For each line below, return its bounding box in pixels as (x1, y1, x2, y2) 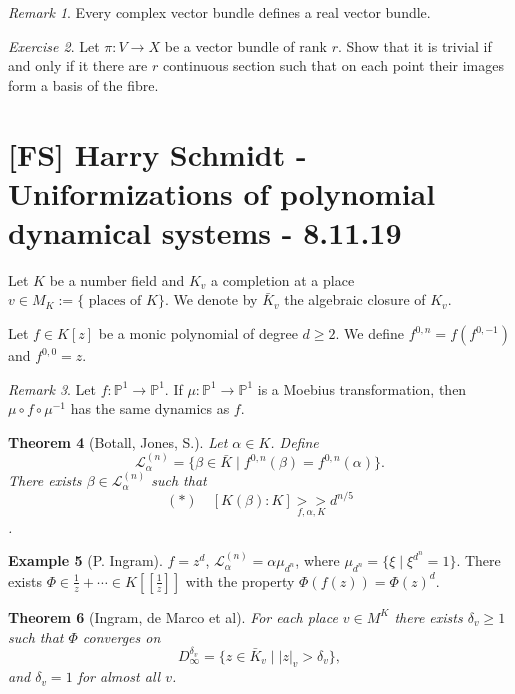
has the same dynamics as (70, 398, 230, 419)
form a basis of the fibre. (8, 74, 159, 95)
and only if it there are (8, 55, 148, 76)
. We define (335, 323, 404, 344)
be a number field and (49, 269, 185, 290)
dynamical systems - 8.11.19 (8, 211, 402, 252)
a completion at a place (211, 269, 355, 290)
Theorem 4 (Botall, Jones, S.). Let (8, 431, 228, 452)
